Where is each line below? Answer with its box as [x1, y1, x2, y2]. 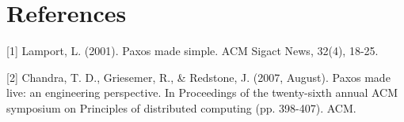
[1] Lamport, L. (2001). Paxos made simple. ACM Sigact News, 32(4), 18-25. [6, 43, 379, 59]
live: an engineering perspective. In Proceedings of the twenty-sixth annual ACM [6, 84, 398, 101]
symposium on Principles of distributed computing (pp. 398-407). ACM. [6, 99, 356, 116]
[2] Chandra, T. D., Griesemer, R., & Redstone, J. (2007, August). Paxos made [6, 68, 391, 85]
